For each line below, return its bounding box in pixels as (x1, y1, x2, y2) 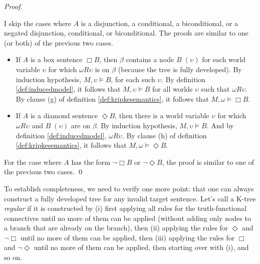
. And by (206, 120, 234, 130)
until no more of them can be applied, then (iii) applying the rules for (20, 232, 235, 242)
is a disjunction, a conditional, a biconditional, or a (81, 18, 238, 28)
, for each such (111, 74, 155, 84)
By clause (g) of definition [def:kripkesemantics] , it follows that (16, 93, 209, 104)
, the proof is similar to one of (162, 156, 254, 167)
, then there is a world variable (115, 110, 209, 121)
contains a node (126, 54, 174, 65)
